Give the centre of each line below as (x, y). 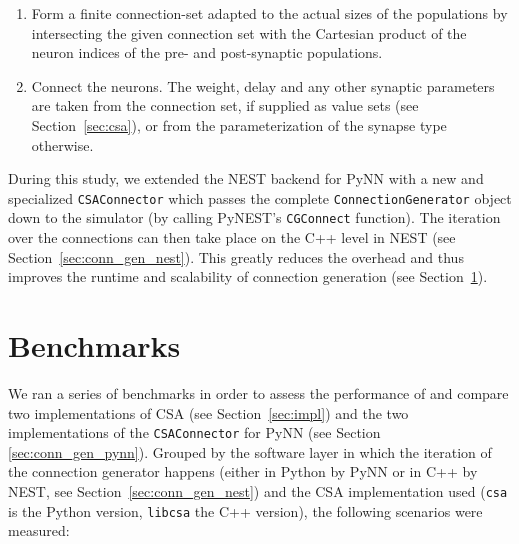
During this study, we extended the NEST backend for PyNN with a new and (246, 178)
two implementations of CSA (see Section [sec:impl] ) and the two (208, 412)
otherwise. (62, 144)
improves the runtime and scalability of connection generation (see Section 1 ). (248, 276)
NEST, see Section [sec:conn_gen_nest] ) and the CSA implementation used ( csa (258, 491)
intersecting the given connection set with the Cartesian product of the (249, 32)
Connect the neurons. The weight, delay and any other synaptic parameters (263, 85)
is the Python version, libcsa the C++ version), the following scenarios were (245, 510)
